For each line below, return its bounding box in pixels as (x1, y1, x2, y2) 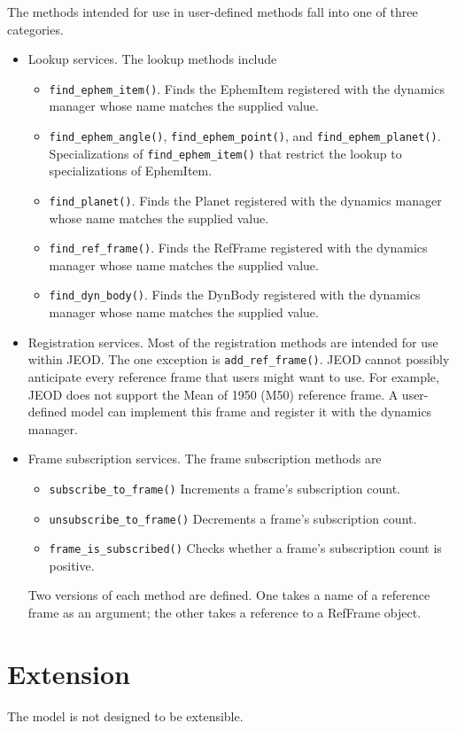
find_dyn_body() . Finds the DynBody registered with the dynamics (49, 285, 421, 304)
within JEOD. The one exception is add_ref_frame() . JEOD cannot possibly (27, 350, 450, 369)
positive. (49, 556, 95, 574)
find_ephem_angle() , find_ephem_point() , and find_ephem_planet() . (49, 127, 441, 145)
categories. (7, 19, 64, 38)
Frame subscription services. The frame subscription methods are (27, 449, 382, 468)
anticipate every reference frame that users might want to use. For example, (27, 367, 439, 385)
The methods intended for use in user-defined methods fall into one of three (7, 3, 418, 20)
